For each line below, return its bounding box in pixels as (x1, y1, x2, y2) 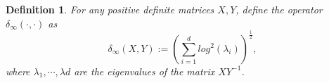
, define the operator (236, 2, 323, 16)
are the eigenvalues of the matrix (74, 63, 215, 78)
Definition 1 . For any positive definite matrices (6, 2, 214, 16)
